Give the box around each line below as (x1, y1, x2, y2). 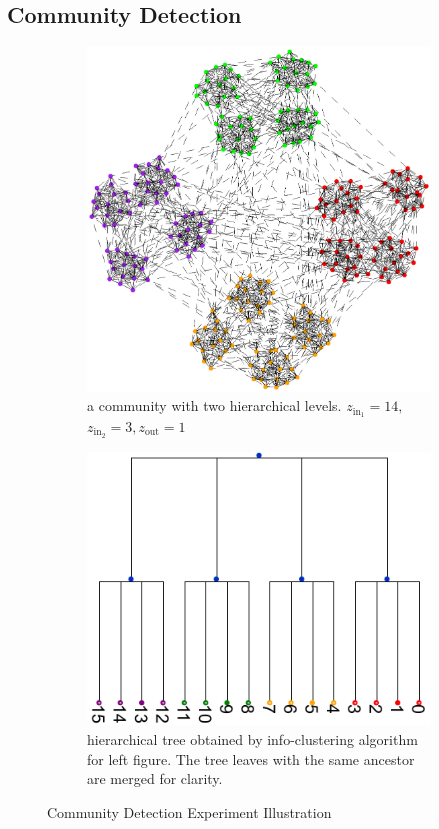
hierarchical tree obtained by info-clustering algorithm (87, 729, 418, 750)
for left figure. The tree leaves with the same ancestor (87, 748, 415, 769)
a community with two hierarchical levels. (87, 395, 342, 416)
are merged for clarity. (87, 768, 223, 789)
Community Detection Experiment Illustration (47, 801, 332, 822)
